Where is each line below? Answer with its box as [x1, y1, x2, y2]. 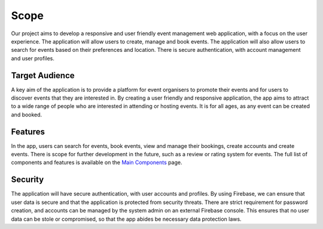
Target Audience [11, 70, 75, 81]
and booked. [11, 111, 42, 118]
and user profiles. [11, 54, 55, 62]
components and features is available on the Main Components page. [11, 159, 182, 166]
